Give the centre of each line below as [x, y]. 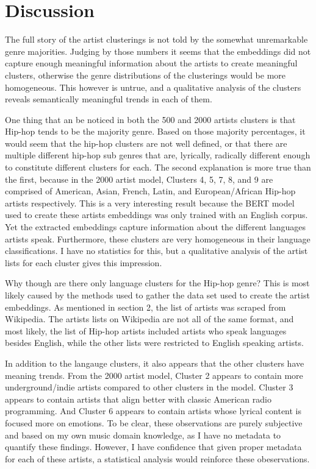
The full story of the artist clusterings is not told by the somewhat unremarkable [156, 39]
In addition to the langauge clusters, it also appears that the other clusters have [155, 363]
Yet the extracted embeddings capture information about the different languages [156, 227]
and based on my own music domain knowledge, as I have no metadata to [143, 435]
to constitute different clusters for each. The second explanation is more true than [158, 167]
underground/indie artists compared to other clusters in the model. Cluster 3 [149, 387]
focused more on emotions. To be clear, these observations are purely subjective [154, 422]
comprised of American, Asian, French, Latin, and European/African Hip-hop [150, 191]
